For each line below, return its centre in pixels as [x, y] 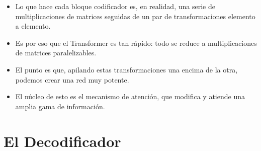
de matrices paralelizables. [56, 53]
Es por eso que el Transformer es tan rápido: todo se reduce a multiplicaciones [136, 43]
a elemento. [33, 26]
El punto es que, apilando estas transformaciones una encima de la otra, [126, 69]
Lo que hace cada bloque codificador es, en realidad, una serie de [115, 6]
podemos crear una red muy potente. [72, 79]
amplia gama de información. [60, 106]
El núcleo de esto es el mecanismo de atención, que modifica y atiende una [130, 96]
